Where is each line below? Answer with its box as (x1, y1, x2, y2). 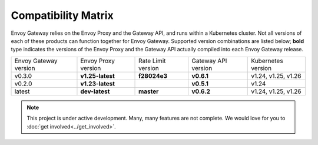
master (138, 87, 159, 95)
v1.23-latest (80, 80, 115, 88)
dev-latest (80, 87, 110, 95)
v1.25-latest (80, 71, 115, 80)
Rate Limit (138, 57, 166, 65)
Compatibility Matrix (11, 9, 114, 22)
